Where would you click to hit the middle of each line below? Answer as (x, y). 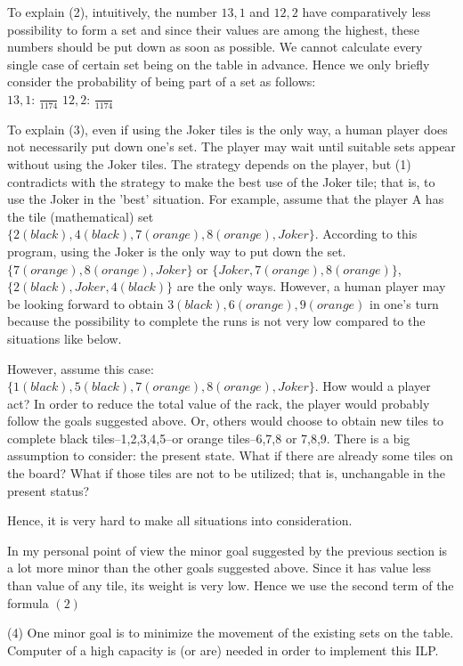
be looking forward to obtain (85, 303)
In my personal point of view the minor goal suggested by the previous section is (227, 550)
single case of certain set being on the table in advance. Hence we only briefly (219, 64)
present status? (49, 490)
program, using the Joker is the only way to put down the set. (177, 251)
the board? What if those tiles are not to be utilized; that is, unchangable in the (226, 473)
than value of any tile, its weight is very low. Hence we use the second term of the (231, 585)
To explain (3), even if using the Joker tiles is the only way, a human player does (227, 129)
